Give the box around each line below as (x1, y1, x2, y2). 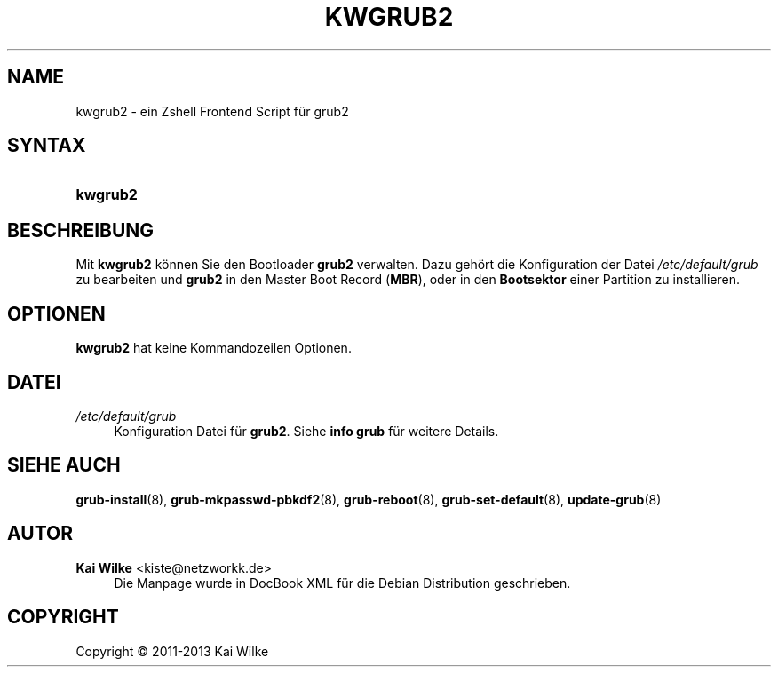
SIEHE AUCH (7, 454, 121, 477)
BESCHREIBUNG (7, 218, 155, 242)
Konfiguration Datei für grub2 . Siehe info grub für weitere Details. (114, 423, 499, 439)
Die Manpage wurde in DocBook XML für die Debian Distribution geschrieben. (114, 575, 571, 591)
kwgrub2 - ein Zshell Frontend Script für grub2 (75, 103, 349, 119)
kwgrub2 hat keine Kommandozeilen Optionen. (75, 340, 352, 356)
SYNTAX (7, 134, 86, 157)
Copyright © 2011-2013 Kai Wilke (75, 643, 269, 659)
